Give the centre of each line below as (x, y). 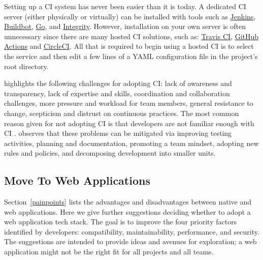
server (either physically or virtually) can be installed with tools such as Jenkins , (130, 16)
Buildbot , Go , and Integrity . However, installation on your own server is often (125, 26)
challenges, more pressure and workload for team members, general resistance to (129, 103)
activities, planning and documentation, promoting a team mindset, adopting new (131, 143)
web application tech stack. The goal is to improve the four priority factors (121, 222)
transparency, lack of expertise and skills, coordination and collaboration (117, 93)
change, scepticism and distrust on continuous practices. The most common (122, 113)
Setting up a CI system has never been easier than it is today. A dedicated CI (125, 6)
